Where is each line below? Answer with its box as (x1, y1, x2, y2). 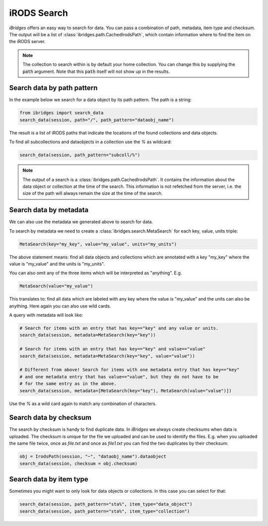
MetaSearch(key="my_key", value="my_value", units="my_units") (19, 241, 177, 247)
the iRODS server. (9, 39, 46, 45)
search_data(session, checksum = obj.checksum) (19, 461, 137, 466)
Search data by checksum (9, 413, 92, 422)
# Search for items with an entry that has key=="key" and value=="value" (19, 346, 206, 352)
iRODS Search (9, 7, 68, 18)
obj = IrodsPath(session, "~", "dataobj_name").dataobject (19, 454, 166, 460)
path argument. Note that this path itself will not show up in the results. (22, 68, 170, 74)
